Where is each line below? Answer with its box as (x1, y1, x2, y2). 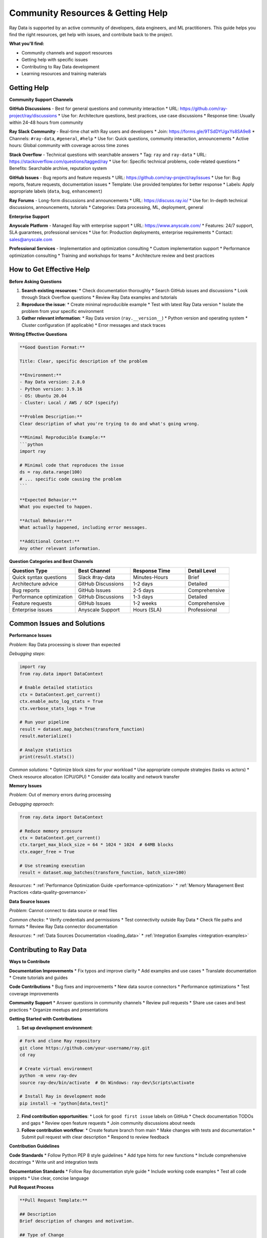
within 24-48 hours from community (9, 119, 84, 125)
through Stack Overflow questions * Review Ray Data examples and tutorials (21, 295, 178, 301)
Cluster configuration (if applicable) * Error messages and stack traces (21, 322, 166, 328)
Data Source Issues (9, 898, 50, 904)
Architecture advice (12, 580, 58, 587)
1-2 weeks (133, 600, 157, 607)
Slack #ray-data (78, 573, 116, 580)
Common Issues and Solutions (9, 619, 105, 628)
